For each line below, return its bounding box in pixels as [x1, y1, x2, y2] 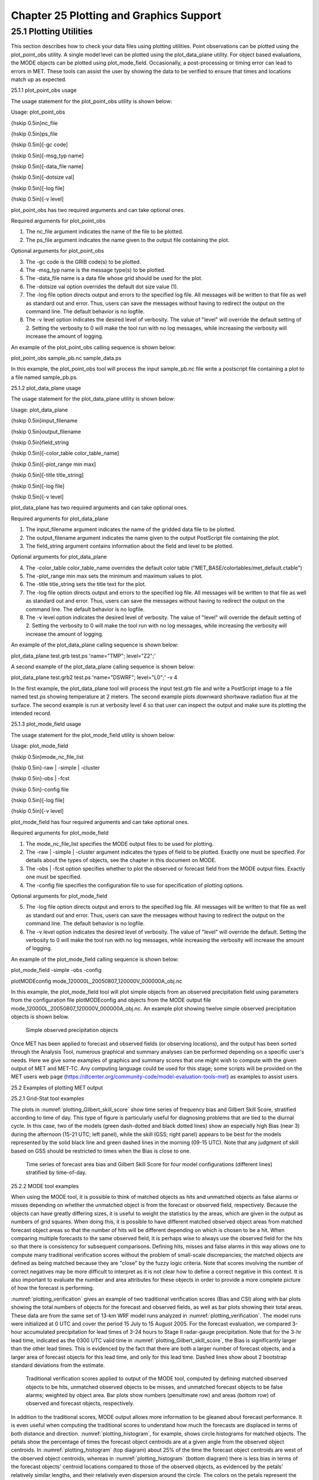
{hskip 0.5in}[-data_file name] [11, 163, 84, 170]
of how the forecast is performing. [11, 1285, 95, 1292]
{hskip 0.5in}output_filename [11, 428, 82, 435]
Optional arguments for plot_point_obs [11, 247, 105, 255]
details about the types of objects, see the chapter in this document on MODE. [25, 857, 217, 864]
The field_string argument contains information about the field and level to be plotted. [25, 542, 234, 549]
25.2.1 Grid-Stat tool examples [11, 1095, 84, 1102]
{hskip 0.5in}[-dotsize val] [11, 173, 74, 181]
